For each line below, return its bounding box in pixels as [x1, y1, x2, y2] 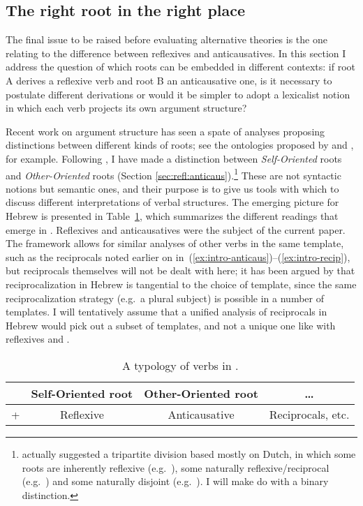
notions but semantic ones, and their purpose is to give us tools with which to [6, 181, 339, 195]
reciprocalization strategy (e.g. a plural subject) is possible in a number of [6, 290, 324, 305]
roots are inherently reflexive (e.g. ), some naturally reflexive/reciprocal [22, 460, 329, 475]
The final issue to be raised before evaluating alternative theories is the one [6, 32, 327, 47]
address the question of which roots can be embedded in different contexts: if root [6, 59, 356, 74]
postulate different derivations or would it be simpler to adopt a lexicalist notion [6, 87, 350, 101]
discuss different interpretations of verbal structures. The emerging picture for [6, 195, 339, 209]
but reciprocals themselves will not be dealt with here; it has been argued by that [6, 263, 355, 278]
